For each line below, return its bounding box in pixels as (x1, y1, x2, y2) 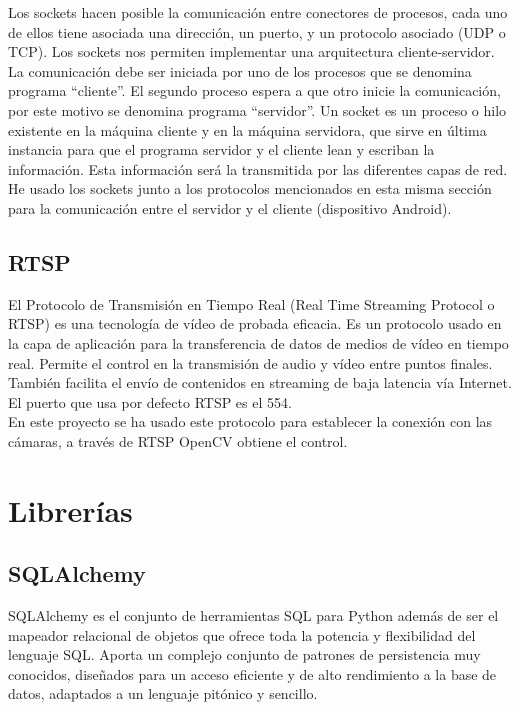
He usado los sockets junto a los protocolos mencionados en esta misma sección (8, 178, 492, 199)
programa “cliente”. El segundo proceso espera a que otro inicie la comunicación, (8, 80, 501, 101)
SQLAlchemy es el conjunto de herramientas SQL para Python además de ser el (8, 605, 499, 626)
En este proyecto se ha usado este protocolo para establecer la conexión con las (8, 411, 493, 432)
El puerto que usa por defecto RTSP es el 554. (8, 391, 292, 412)
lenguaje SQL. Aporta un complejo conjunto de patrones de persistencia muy (8, 644, 481, 665)
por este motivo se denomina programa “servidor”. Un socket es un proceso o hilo (8, 99, 507, 120)
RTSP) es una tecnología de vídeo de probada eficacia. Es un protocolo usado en (8, 313, 502, 334)
